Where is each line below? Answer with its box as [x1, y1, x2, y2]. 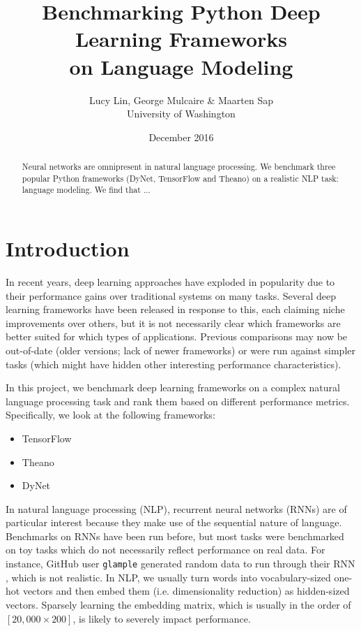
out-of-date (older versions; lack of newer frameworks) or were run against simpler [6, 342, 355, 357]
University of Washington [127, 106, 236, 121]
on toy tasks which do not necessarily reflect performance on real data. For [6, 542, 325, 557]
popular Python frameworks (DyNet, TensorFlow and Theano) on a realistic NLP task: [22, 172, 339, 184]
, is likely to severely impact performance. [72, 611, 251, 625]
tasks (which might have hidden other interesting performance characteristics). [6, 356, 341, 371]
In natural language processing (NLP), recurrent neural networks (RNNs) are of [6, 501, 347, 516]
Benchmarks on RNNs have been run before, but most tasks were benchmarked [6, 528, 344, 543]
